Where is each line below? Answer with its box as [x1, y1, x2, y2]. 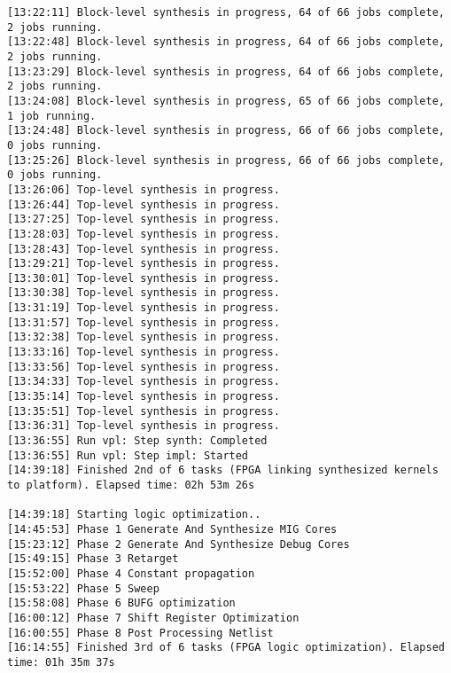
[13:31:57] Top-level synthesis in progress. [7, 316, 280, 329]
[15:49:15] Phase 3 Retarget [7, 552, 179, 566]
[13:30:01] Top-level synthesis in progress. [7, 271, 280, 285]
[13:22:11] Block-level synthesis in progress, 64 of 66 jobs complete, [7, 6, 445, 19]
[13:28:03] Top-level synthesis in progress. [7, 227, 280, 240]
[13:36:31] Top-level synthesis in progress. [7, 419, 280, 433]
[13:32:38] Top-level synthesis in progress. [7, 331, 280, 344]
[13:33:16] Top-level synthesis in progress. [7, 346, 280, 359]
